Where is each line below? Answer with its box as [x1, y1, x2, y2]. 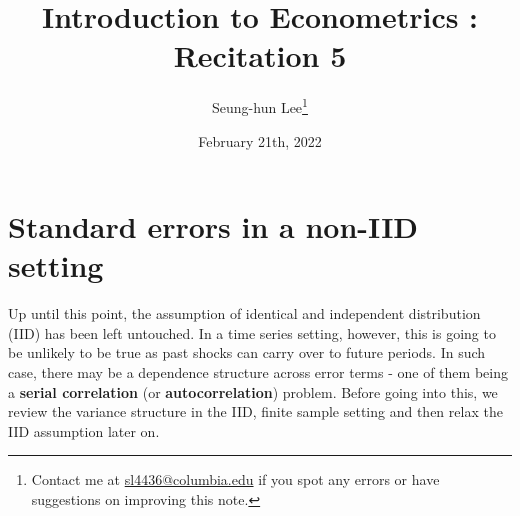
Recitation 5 [173, 35, 347, 76]
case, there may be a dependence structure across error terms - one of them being [8, 362, 508, 383]
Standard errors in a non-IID [8, 206, 419, 247]
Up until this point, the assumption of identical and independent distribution [8, 303, 481, 324]
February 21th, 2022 [198, 130, 322, 151]
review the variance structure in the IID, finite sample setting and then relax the [8, 401, 503, 422]
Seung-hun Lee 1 [212, 94, 308, 117]
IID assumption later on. [8, 420, 160, 441]
